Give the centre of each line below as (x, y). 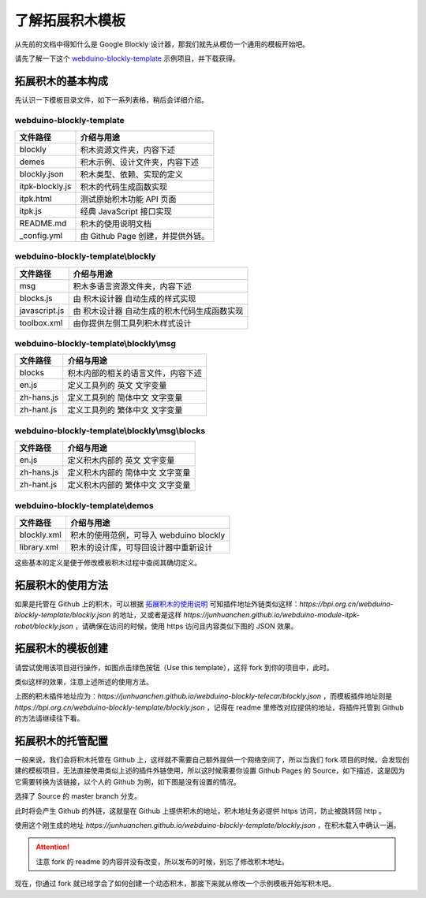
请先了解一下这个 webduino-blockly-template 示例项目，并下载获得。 (127, 58)
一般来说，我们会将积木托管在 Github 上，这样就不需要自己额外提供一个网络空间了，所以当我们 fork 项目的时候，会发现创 (212, 760)
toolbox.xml (41, 322)
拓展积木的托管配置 (61, 741)
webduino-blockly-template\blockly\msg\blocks (110, 430)
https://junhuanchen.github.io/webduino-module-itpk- (272, 615)
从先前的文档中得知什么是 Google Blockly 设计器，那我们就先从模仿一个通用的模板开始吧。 (162, 44)
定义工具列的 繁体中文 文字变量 (125, 410)
